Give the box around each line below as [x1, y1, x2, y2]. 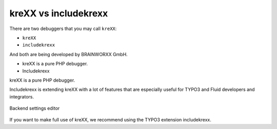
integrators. [9, 93, 34, 99]
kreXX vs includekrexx [9, 8, 108, 19]
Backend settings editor [9, 105, 60, 112]
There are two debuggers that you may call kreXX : [9, 25, 117, 32]
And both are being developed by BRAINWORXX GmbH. [9, 51, 128, 57]
